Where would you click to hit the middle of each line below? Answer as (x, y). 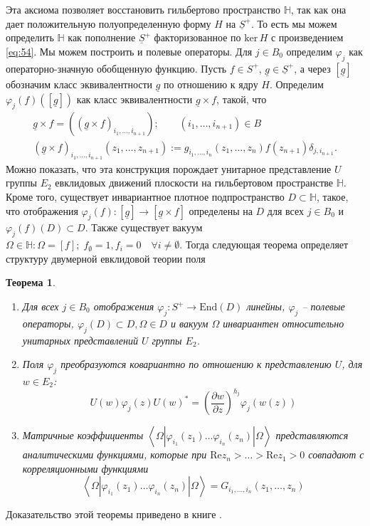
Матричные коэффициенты (83, 435)
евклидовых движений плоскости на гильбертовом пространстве (194, 183)
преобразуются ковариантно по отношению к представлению (196, 364)
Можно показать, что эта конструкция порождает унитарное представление (169, 168)
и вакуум (189, 323)
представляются (312, 435)
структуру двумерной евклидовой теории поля (106, 258)
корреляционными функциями (85, 468)
